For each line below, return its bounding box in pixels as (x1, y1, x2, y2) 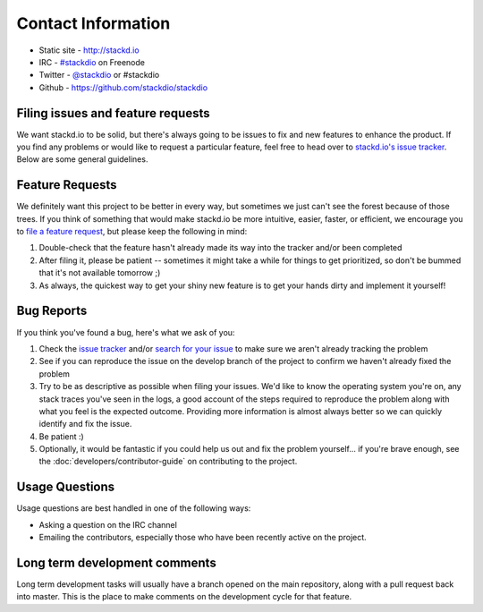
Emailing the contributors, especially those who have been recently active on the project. (38, 532, 367, 543)
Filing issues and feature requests (16, 106, 210, 121)
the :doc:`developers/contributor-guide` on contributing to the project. (38, 456, 298, 467)
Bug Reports (16, 303, 88, 319)
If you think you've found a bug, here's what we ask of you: (16, 327, 235, 337)
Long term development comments (16, 555, 216, 570)
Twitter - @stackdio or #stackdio (38, 70, 160, 81)
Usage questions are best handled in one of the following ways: (16, 503, 251, 514)
